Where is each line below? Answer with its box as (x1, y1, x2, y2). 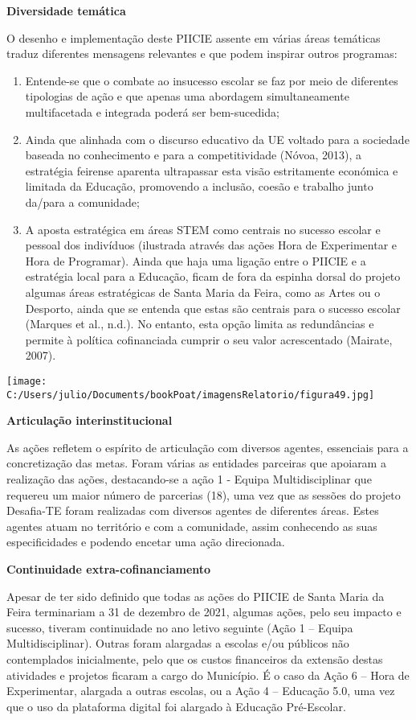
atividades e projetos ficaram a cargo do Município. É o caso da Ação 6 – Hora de (6, 666, 410, 683)
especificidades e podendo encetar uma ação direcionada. (6, 533, 285, 550)
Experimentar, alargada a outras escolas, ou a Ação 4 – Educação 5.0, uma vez (6, 682, 395, 699)
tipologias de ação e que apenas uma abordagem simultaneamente (25, 88, 349, 105)
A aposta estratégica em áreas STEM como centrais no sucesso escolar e (25, 220, 381, 237)
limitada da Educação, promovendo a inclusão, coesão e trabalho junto (25, 178, 373, 195)
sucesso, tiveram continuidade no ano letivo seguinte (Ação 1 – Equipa (6, 619, 353, 636)
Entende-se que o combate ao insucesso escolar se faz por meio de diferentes (25, 72, 398, 88)
